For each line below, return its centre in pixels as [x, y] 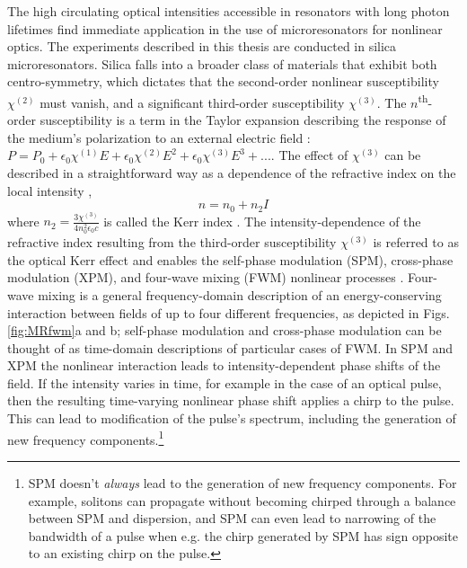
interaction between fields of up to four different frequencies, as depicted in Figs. [229, 312]
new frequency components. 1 [86, 438]
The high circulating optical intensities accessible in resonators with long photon [229, 11]
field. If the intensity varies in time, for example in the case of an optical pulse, [225, 382]
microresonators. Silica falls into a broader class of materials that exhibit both [222, 63]
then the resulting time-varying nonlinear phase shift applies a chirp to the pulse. [231, 400]
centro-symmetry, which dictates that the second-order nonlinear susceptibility [223, 81]
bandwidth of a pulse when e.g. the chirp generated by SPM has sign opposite [243, 535]
